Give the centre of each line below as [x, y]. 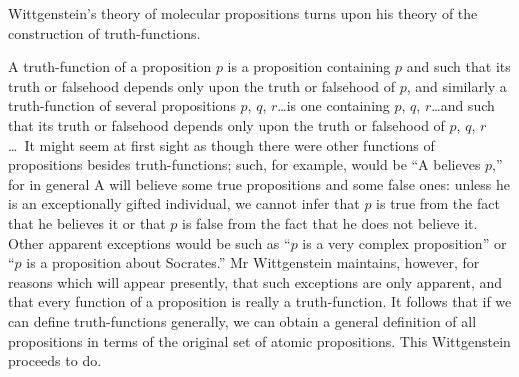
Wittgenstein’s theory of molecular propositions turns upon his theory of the [243, 13]
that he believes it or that [87, 222]
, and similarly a [456, 85]
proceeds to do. [55, 360]
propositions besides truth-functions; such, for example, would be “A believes [244, 164]
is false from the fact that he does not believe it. [329, 222]
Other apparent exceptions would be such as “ [149, 242]
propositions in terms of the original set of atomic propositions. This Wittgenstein [259, 340]
